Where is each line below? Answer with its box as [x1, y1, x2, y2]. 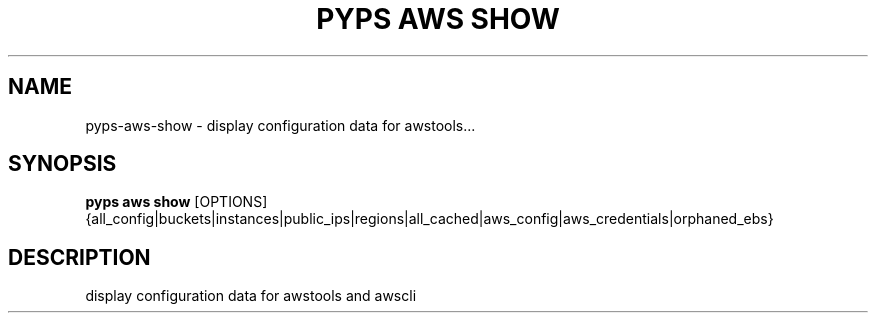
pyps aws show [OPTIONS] [85, 193, 268, 211]
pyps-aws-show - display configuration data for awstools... [85, 116, 476, 134]
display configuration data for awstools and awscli [85, 287, 417, 305]
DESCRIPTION [8, 244, 151, 270]
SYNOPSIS [8, 151, 117, 177]
